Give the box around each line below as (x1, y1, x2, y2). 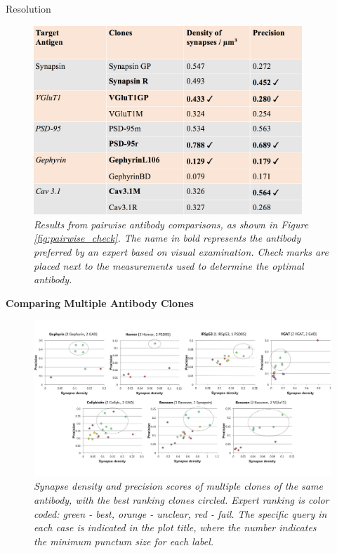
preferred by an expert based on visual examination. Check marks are (34, 245, 329, 259)
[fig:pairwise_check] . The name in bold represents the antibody (34, 230, 301, 245)
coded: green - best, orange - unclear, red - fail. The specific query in (34, 506, 327, 521)
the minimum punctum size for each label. (34, 533, 214, 548)
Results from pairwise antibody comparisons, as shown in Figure (34, 216, 309, 231)
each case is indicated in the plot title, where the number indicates (34, 520, 317, 535)
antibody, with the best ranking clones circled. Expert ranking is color (34, 492, 329, 507)
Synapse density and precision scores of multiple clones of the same (34, 479, 323, 493)
